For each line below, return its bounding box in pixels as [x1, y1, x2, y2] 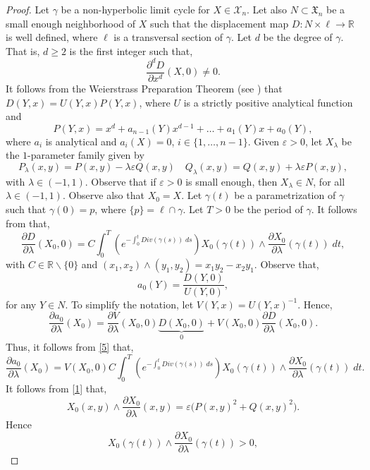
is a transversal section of [113, 30, 223, 44]
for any [6, 296, 37, 311]
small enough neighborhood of [6, 16, 136, 30]
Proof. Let [6, 2, 49, 16]
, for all [313, 174, 345, 188]
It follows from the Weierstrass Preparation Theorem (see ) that [6, 80, 283, 95]
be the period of [233, 201, 303, 216]
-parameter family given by [27, 147, 144, 162]
